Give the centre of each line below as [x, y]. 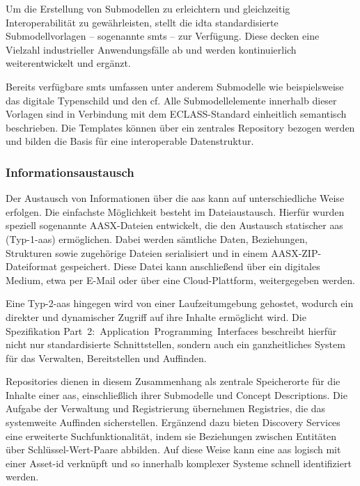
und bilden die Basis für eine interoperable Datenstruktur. [130, 141]
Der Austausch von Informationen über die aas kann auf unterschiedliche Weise [175, 198]
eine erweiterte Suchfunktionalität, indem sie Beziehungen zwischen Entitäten [171, 436]
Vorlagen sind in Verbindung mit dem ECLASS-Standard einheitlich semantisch [176, 114]
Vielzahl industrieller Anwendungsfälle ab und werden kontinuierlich [151, 49]
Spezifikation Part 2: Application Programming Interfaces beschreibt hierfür [171, 330]
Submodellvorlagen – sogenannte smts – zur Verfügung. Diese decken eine [163, 36]
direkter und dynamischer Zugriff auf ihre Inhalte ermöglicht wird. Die [156, 316]
